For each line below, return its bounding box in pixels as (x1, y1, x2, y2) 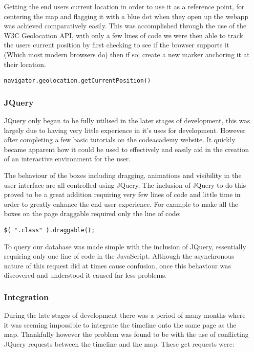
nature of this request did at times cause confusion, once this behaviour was (4, 260, 231, 270)
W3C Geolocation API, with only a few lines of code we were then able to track (4, 30, 243, 40)
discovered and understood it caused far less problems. (4, 270, 167, 280)
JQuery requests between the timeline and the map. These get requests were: (4, 338, 234, 349)
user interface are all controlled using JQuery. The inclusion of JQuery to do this (4, 179, 246, 190)
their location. (4, 59, 46, 69)
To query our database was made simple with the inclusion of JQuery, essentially (4, 241, 246, 251)
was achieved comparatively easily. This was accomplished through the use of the (4, 21, 247, 31)
